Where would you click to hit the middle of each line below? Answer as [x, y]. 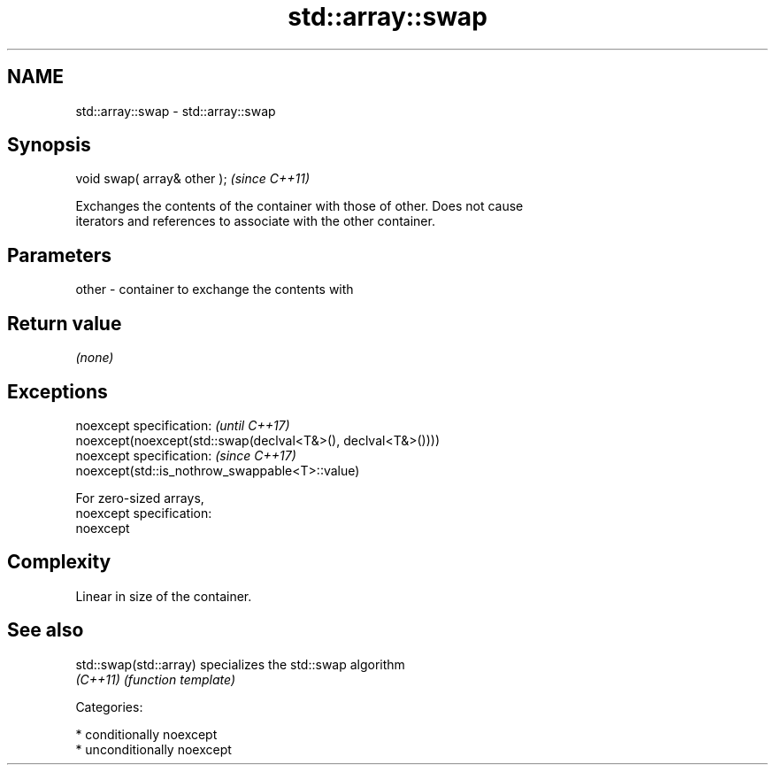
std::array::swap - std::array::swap [176, 111]
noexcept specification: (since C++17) [186, 455]
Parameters [59, 255]
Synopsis [49, 145]
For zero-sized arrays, [140, 498]
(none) [95, 358]
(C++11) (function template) [156, 679]
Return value [65, 323]
